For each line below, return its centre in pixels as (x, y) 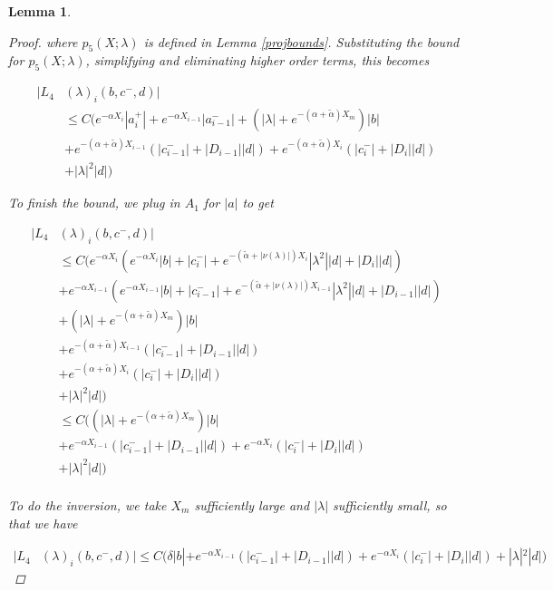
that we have (43, 523)
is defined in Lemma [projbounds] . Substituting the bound (301, 41)
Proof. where (43, 41)
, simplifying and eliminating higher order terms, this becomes (257, 60)
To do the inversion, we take (87, 504)
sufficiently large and (252, 504)
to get (258, 203)
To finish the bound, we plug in (94, 203)
